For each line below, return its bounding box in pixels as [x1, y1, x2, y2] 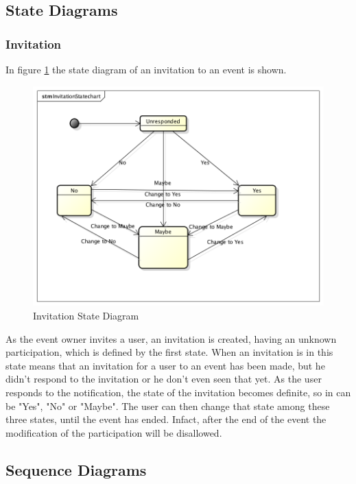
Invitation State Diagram [33, 308, 139, 323]
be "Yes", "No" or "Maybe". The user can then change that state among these [5, 398, 330, 413]
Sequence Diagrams [5, 459, 147, 480]
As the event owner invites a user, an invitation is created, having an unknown [5, 331, 337, 346]
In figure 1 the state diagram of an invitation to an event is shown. [5, 62, 287, 76]
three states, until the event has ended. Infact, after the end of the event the [5, 412, 327, 426]
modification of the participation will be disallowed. [5, 425, 222, 439]
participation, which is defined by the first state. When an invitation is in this [5, 345, 333, 359]
